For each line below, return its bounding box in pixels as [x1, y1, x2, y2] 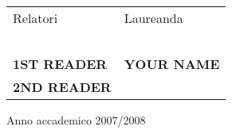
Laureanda [124, 9, 183, 27]
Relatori [13, 9, 58, 27]
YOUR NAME [124, 55, 220, 73]
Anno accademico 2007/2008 [6, 112, 146, 128]
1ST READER [13, 55, 108, 73]
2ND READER [13, 78, 112, 96]
